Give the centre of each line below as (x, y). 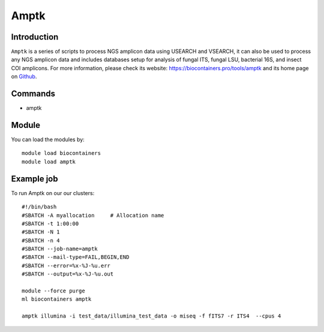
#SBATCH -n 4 (41, 240)
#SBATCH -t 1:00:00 (50, 223)
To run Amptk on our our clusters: (53, 193)
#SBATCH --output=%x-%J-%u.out (68, 274)
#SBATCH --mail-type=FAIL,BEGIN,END (76, 257)
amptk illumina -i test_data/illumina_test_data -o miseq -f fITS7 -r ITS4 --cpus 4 (151, 316)
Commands (33, 94)
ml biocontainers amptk (57, 299)
